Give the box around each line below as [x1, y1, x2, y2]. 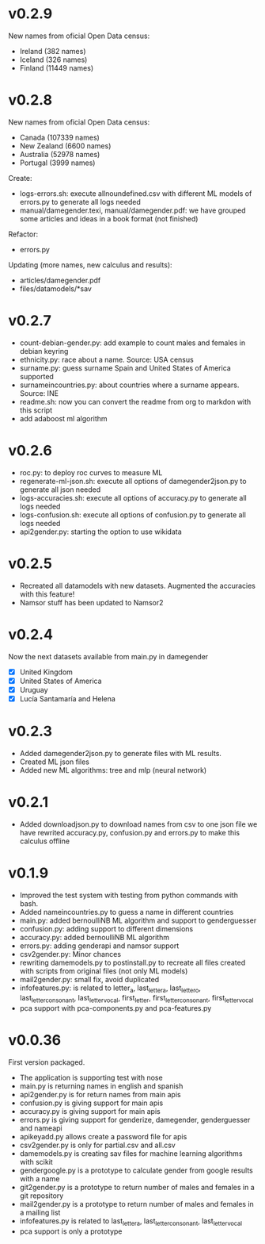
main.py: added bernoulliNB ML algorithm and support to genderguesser [19, 916, 257, 925]
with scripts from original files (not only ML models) [19, 966, 188, 976]
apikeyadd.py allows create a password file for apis [19, 1132, 187, 1142]
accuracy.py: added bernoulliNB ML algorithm [19, 932, 170, 942]
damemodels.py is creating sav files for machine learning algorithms [19, 1149, 243, 1158]
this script [19, 405, 53, 415]
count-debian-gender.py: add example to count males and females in [19, 338, 246, 347]
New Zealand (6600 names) [19, 140, 112, 151]
